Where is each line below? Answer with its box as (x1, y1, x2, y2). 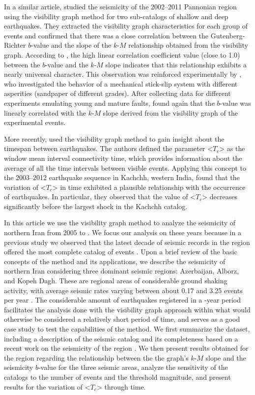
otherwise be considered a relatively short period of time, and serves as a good (4, 314, 240, 324)
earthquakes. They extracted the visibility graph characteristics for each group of (4, 21, 248, 31)
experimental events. (4, 117, 66, 127)
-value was (220, 97, 251, 108)
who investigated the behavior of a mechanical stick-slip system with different (4, 78, 238, 89)
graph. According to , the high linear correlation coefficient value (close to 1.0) (4, 49, 240, 60)
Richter (4, 40, 26, 50)
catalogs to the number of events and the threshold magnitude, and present (4, 371, 231, 382)
